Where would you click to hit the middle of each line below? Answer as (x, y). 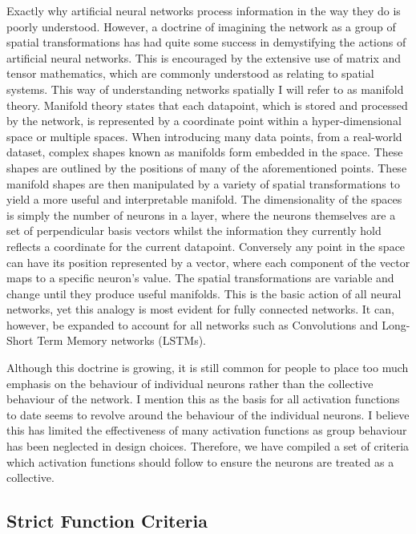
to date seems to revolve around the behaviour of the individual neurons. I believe (208, 414)
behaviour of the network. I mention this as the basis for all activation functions (203, 399)
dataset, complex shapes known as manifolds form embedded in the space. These (205, 152)
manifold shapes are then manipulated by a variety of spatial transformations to (203, 183)
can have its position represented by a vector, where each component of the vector (208, 262)
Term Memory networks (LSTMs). (122, 340)
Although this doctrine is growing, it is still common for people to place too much (208, 368)
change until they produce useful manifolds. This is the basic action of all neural (204, 293)
